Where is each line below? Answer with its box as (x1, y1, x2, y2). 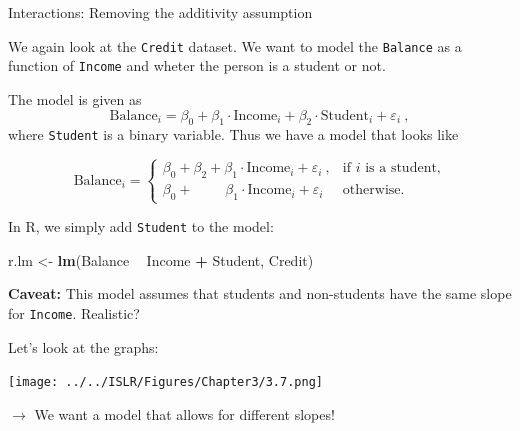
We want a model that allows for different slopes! (34, 403, 335, 424)
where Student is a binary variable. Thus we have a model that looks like (8, 124, 459, 145)
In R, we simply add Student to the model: (8, 216, 274, 237)
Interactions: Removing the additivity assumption (8, 2, 313, 22)
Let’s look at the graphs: (8, 336, 159, 357)
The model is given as (8, 88, 142, 109)
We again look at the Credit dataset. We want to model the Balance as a (8, 35, 462, 56)
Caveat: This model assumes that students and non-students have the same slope (8, 283, 512, 304)
